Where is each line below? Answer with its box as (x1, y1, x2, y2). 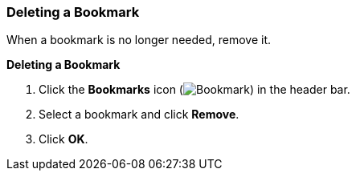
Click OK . (39, 132, 88, 147)
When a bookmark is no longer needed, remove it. (6, 33, 272, 47)
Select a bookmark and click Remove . (39, 107, 239, 122)
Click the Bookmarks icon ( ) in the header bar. (39, 82, 350, 97)
